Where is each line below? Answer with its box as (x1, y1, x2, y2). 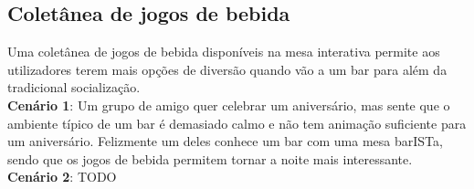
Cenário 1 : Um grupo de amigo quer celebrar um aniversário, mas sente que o (7, 95, 450, 114)
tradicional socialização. (7, 78, 141, 97)
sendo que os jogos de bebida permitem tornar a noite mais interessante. (7, 149, 413, 168)
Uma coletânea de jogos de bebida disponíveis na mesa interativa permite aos (7, 42, 440, 61)
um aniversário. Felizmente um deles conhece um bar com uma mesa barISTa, (7, 131, 443, 151)
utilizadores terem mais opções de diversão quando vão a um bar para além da (7, 59, 448, 79)
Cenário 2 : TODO (7, 167, 117, 186)
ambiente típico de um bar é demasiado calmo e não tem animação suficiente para (7, 113, 467, 132)
